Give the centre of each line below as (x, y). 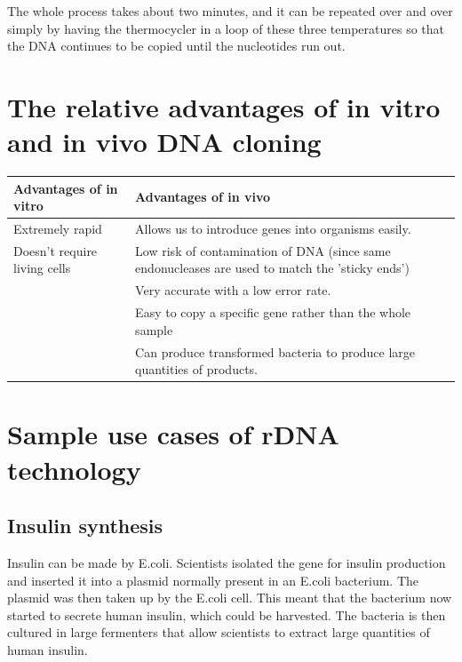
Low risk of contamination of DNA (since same (263, 250)
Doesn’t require (56, 250)
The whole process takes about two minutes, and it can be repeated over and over (230, 11)
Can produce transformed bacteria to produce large (275, 351)
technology (74, 469)
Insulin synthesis (85, 526)
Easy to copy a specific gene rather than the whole (273, 312)
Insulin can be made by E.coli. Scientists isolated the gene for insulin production (227, 563)
